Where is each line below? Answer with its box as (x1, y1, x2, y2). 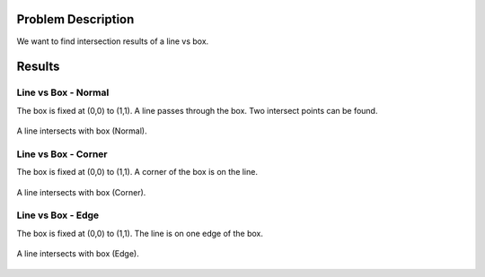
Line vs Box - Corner (16, 148, 108, 160)
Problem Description (16, 12, 135, 27)
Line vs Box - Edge (16, 209, 100, 221)
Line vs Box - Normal (16, 86, 110, 99)
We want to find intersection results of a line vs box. (16, 36, 209, 47)
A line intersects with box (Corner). (16, 186, 146, 197)
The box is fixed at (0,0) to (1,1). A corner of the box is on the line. (16, 167, 258, 177)
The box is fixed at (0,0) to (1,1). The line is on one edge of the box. (16, 228, 264, 238)
